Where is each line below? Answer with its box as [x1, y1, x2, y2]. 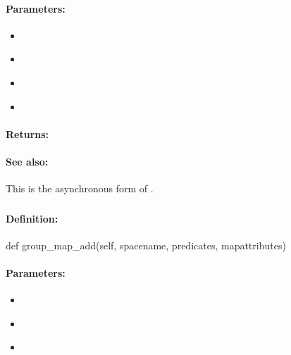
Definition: [6, 211, 58, 225]
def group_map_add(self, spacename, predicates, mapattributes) [6, 237, 286, 252]
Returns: [6, 126, 49, 141]
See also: [6, 154, 49, 168]
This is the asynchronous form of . [6, 181, 154, 196]
